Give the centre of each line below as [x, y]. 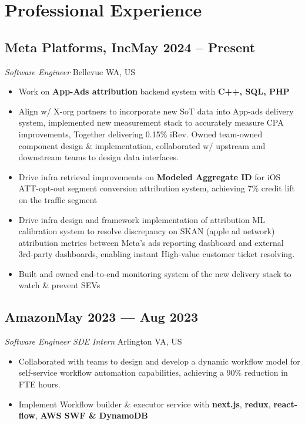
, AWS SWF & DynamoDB [91, 415]
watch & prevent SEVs [59, 285]
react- [286, 404]
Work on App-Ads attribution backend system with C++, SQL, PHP [154, 91]
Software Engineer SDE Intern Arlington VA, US [93, 341]
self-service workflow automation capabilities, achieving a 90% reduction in [153, 372]
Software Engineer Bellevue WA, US [70, 71]
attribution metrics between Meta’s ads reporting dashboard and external [151, 242]
